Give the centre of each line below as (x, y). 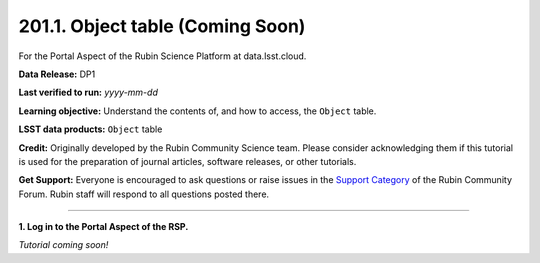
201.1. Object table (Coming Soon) (162, 26)
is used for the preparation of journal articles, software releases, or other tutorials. (187, 161)
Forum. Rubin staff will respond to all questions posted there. (144, 194)
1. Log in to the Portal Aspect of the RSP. (103, 227)
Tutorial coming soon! (63, 245)
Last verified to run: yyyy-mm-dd (88, 92)
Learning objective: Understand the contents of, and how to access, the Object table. (197, 111)
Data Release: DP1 (57, 74)
